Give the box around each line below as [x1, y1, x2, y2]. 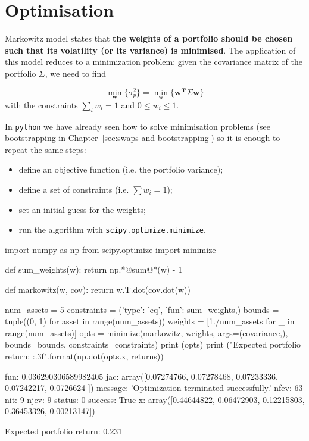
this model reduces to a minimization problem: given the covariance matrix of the [5, 55, 303, 68]
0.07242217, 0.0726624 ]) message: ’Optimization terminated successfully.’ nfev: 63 [5, 381, 303, 394]
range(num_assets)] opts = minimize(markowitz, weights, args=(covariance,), [5, 326, 288, 339]
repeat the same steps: [5, 143, 86, 155]
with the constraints [5, 98, 78, 111]
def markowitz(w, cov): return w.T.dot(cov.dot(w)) [5, 283, 191, 296]
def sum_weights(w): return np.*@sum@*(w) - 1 [5, 263, 183, 276]
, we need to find [45, 67, 107, 79]
